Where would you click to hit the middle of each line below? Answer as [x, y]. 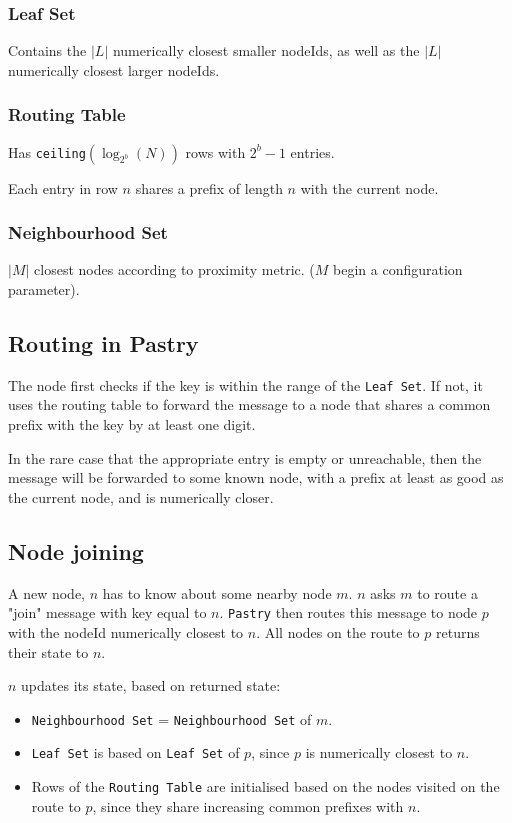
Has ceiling [47, 151]
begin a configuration [398, 269]
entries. [312, 151]
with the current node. [369, 187]
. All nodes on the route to [338, 631]
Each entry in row [63, 187]
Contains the [47, 50]
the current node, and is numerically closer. [141, 496]
